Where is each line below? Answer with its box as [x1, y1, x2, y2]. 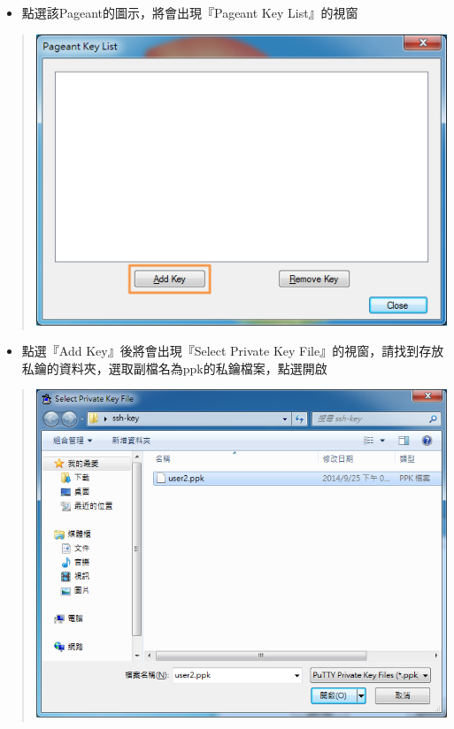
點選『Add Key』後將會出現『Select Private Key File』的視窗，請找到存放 [21, 341, 444, 359]
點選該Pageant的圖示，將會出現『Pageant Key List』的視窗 [21, 4, 358, 21]
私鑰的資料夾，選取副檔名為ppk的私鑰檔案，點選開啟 [21, 358, 327, 377]
